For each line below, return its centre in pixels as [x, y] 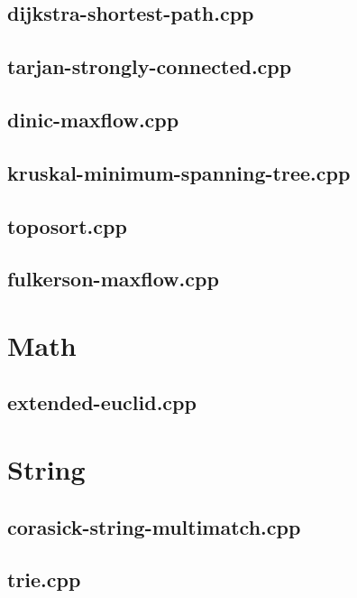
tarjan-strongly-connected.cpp [150, 66]
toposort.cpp [67, 225]
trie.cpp [44, 579]
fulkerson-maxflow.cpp [113, 279]
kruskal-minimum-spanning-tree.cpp [179, 172]
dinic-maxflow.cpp [93, 119]
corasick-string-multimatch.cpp [154, 526]
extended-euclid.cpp [102, 402]
